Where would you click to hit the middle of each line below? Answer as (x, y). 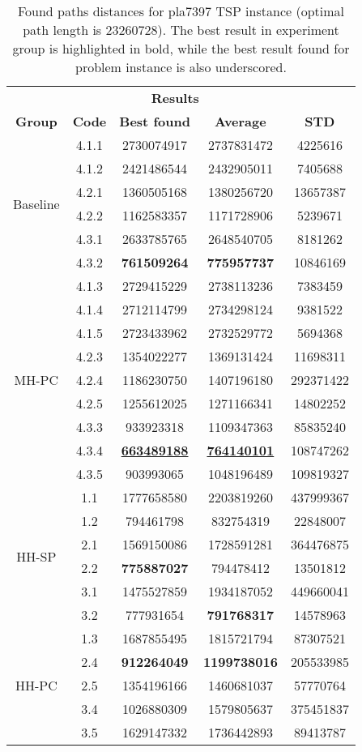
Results (175, 98)
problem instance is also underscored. (181, 67)
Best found (155, 121)
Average (241, 121)
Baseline (36, 203)
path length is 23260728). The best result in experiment (181, 30)
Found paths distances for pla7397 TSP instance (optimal (181, 11)
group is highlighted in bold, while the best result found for (181, 48)
